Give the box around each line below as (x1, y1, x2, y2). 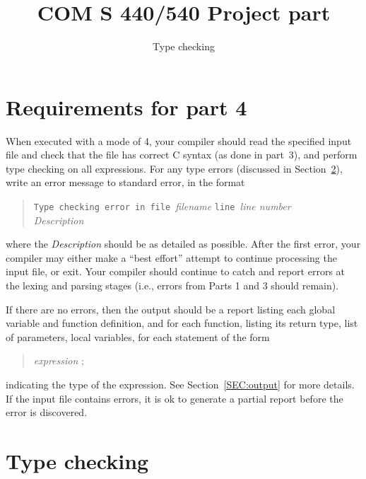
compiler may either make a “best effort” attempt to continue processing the (6, 250, 337, 265)
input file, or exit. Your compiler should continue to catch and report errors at (6, 264, 346, 279)
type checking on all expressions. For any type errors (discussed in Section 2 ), (6, 161, 343, 175)
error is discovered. (6, 405, 88, 420)
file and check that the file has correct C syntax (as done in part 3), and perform (6, 147, 358, 162)
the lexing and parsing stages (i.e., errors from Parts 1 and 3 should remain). (6, 278, 339, 293)
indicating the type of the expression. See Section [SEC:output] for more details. (6, 377, 355, 392)
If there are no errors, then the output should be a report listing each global (6, 301, 336, 316)
